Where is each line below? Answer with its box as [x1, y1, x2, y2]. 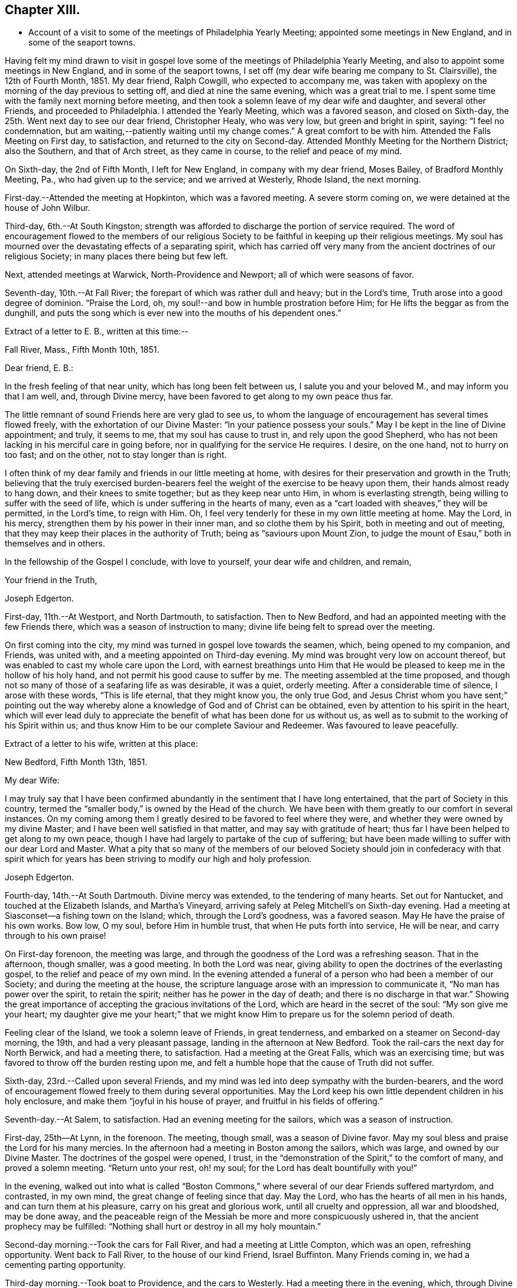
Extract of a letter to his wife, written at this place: [5, 739, 198, 749]
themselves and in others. [5, 538, 105, 549]
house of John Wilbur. [5, 203, 90, 213]
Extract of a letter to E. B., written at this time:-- [5, 326, 189, 337]
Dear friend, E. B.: [5, 363, 74, 373]
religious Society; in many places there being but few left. [5, 251, 229, 262]
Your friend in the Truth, [5, 575, 97, 586]
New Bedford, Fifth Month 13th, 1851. [5, 757, 148, 767]
